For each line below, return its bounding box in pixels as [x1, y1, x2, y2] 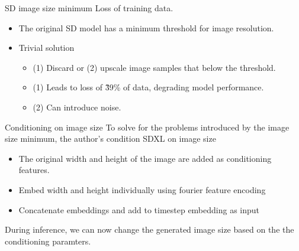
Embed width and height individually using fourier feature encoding [18, 183, 266, 195]
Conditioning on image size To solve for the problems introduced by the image [5, 120, 290, 133]
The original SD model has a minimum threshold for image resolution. [18, 21, 274, 34]
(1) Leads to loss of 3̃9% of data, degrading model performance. [33, 81, 264, 93]
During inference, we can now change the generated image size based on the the [5, 223, 294, 236]
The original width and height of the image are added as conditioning [18, 152, 272, 164]
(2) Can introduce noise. [33, 100, 121, 113]
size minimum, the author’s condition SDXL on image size [5, 132, 216, 145]
